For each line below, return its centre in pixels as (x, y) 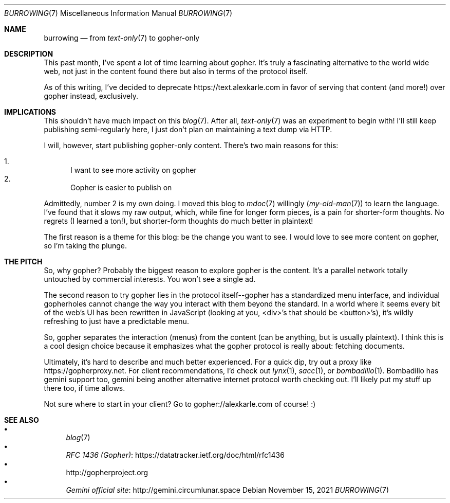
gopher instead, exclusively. (91, 96)
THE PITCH (23, 262)
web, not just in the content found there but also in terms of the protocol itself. (176, 71)
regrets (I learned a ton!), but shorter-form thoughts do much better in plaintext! (179, 221)
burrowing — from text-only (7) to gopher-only (122, 38)
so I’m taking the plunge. (86, 246)
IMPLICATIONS (30, 112)
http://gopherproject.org (107, 472)
